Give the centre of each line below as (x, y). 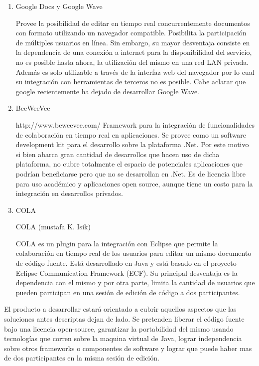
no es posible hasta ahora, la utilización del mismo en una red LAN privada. (132, 62)
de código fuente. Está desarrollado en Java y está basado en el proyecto (126, 263)
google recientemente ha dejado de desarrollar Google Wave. (107, 91)
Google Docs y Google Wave (59, 6)
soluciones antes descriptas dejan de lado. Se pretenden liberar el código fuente (124, 319)
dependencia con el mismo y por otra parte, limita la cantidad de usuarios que (135, 282)
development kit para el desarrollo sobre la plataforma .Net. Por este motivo (132, 144)
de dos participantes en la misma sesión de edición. (82, 358)
